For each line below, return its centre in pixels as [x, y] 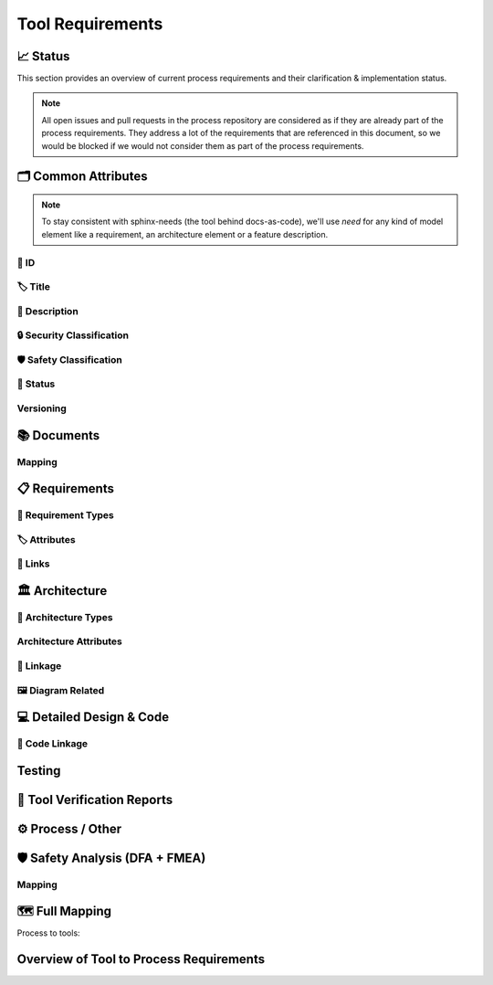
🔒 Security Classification [73, 335]
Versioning [42, 408]
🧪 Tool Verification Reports [95, 800]
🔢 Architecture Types [65, 617]
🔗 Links [33, 564]
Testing [39, 771]
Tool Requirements [90, 24]
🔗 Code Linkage [52, 744]
